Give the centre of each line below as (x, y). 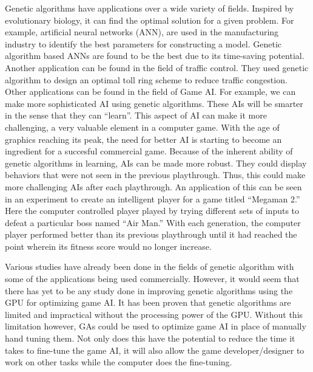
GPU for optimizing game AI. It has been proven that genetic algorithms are (148, 302)
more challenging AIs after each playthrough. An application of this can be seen (153, 186)
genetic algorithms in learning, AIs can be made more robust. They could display (156, 163)
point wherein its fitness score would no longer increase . (108, 246)
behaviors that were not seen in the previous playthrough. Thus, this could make (155, 175)
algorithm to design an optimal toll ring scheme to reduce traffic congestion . (146, 79)
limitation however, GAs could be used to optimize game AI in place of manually (156, 326)
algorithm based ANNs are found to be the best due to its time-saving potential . (155, 56)
